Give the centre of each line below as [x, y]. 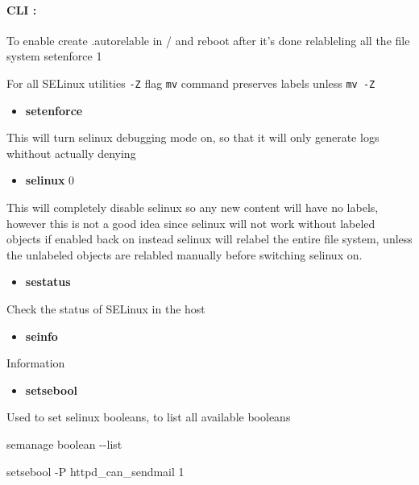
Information [36, 363]
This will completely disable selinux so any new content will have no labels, [193, 207]
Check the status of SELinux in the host [106, 308]
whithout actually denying [71, 153]
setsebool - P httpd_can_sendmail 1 [95, 471]
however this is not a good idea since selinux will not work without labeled [191, 223]
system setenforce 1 [54, 56]
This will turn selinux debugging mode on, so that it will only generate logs [193, 137]
